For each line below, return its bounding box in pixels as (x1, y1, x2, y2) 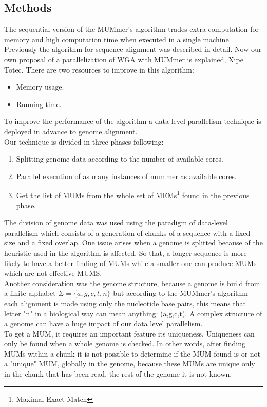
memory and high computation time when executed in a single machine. (4, 33, 231, 44)
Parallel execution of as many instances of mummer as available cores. (16, 170, 237, 181)
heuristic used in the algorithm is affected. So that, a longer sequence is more (4, 247, 247, 258)
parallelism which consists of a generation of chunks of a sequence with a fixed (4, 227, 251, 238)
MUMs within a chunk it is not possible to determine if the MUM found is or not (4, 348, 261, 359)
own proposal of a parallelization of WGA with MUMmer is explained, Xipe (4, 54, 243, 64)
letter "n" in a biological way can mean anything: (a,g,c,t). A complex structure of (4, 308, 262, 318)
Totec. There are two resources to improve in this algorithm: (4, 64, 194, 75)
